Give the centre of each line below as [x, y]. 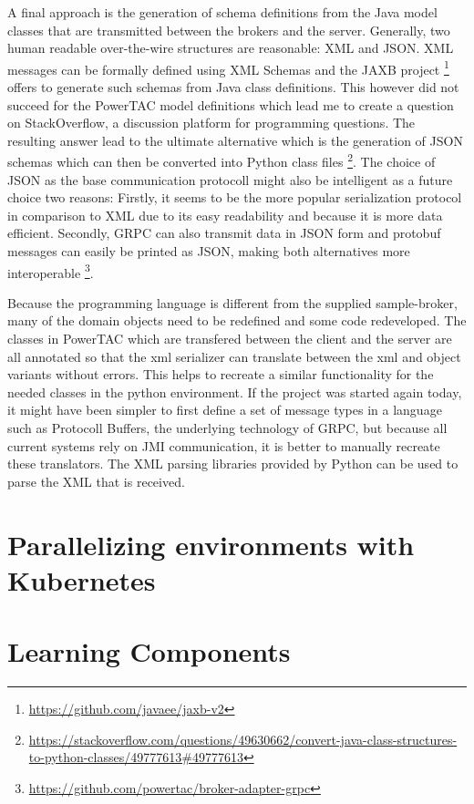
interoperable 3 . [51, 271]
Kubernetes [82, 579]
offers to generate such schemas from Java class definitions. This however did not [233, 87]
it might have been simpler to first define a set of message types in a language [225, 410]
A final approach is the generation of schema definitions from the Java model [222, 12]
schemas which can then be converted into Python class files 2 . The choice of [222, 160]
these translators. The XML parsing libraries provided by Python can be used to [233, 464]
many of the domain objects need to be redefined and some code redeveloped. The [237, 320]
